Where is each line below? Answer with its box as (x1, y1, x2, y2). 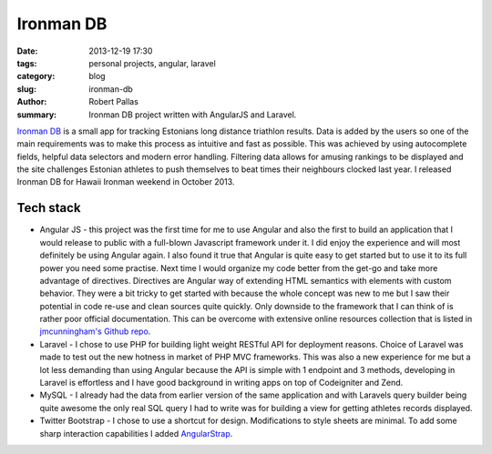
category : (16, 71, 56, 82)
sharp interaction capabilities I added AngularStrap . (39, 428, 233, 439)
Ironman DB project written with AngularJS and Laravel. (88, 109, 297, 120)
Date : (16, 45, 38, 56)
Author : (16, 96, 47, 107)
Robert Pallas (88, 96, 138, 107)
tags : (16, 57, 37, 68)
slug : (16, 83, 36, 95)
